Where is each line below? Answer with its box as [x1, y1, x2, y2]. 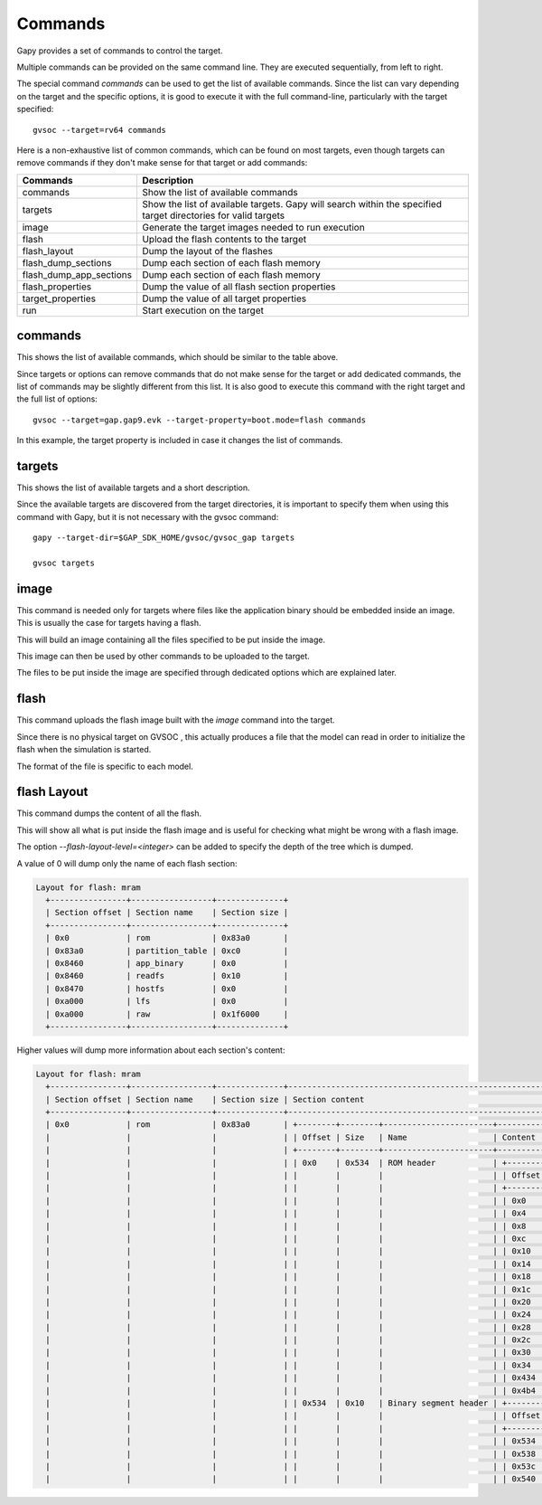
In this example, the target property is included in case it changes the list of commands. [16, 435, 343, 446]
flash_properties [22, 280, 92, 293]
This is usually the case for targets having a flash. [16, 618, 202, 629]
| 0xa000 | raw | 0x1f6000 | [45, 1008, 289, 1019]
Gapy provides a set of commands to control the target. [16, 45, 223, 56]
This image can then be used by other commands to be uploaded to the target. [16, 651, 311, 662]
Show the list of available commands [141, 185, 298, 198]
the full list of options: [16, 393, 98, 404]
